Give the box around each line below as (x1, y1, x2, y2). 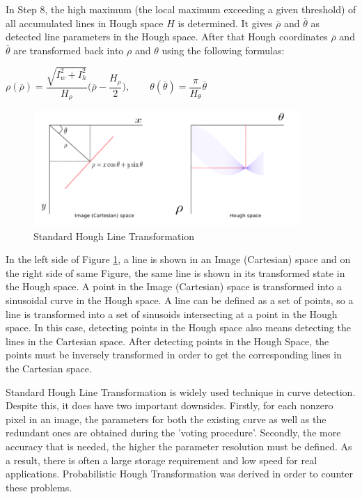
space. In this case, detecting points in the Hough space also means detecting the (6, 320, 351, 335)
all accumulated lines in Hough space (6, 15, 164, 30)
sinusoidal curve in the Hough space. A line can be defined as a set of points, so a (6, 293, 354, 308)
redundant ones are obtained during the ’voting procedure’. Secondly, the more (6, 425, 341, 440)
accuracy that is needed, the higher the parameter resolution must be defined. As (6, 438, 352, 453)
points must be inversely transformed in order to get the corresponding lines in (6, 347, 342, 362)
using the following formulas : (162, 42, 285, 57)
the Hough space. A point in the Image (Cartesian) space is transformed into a (6, 279, 343, 294)
